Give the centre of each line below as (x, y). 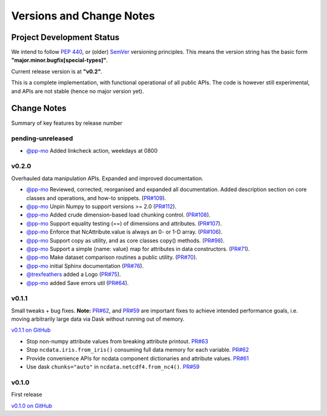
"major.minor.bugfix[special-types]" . (60, 60)
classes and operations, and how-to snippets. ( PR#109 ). (96, 198)
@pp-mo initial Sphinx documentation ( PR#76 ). (85, 266)
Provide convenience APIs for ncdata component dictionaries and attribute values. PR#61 (138, 358)
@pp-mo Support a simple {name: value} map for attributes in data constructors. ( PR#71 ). (138, 249)
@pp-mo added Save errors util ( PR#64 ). (78, 283)
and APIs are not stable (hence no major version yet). (78, 91)
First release (27, 395)
